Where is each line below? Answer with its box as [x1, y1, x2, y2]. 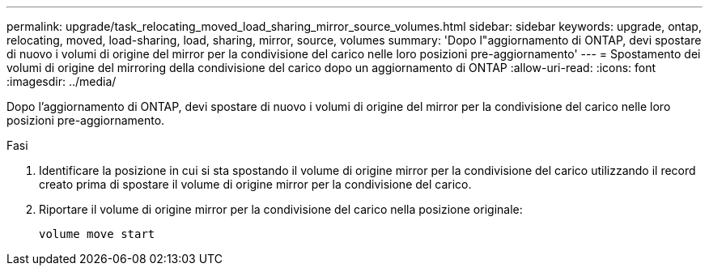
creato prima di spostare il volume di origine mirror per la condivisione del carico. [39, 177, 472, 191]
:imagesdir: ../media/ [6, 74, 117, 88]
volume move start [39, 227, 155, 240]
